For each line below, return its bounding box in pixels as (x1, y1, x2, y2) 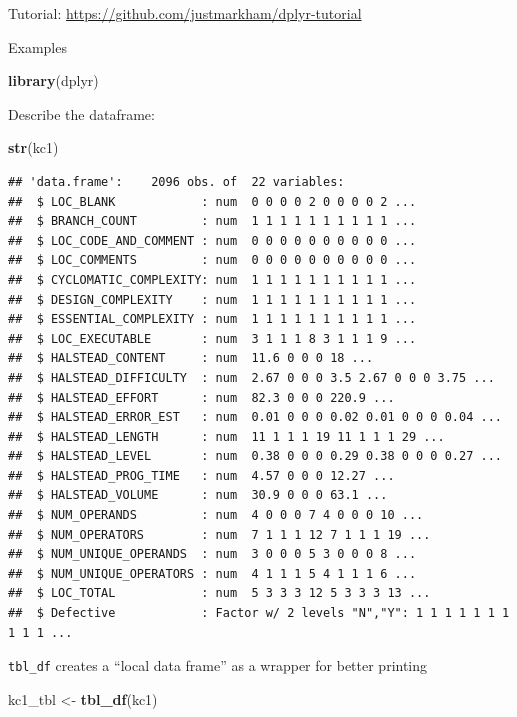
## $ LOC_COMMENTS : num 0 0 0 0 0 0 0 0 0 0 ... (8, 253, 417, 268)
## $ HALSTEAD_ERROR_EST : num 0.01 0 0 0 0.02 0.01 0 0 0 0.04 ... (8, 410, 502, 425)
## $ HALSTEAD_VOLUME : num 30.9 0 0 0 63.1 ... (8, 488, 388, 503)
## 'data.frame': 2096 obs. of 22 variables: (8, 174, 345, 189)
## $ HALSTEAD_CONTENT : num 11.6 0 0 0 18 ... (8, 351, 374, 366)
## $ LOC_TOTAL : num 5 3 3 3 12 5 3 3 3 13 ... (8, 586, 431, 601)
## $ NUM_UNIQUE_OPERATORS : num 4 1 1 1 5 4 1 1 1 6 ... (8, 566, 417, 581)
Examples (8, 36, 67, 57)
